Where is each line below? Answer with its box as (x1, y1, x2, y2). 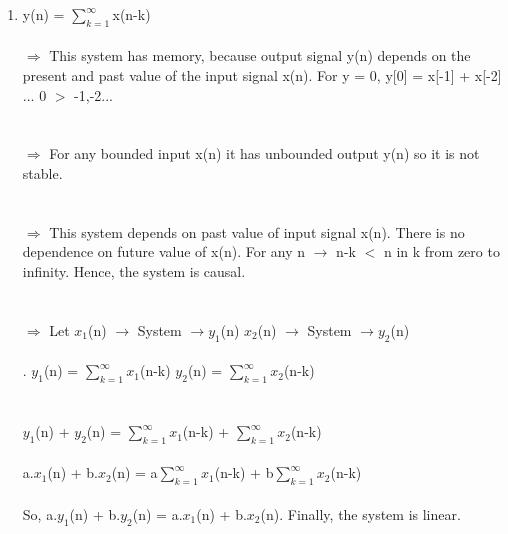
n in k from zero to (383, 241, 500, 262)
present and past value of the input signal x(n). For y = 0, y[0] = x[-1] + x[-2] (22, 64, 502, 85)
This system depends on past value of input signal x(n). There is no (49, 221, 465, 242)
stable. (22, 162, 63, 183)
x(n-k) (112, 4, 151, 24)
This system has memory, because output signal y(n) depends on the (49, 45, 471, 66)
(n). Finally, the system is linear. (260, 503, 461, 524)
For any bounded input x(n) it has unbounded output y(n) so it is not (49, 143, 480, 164)
